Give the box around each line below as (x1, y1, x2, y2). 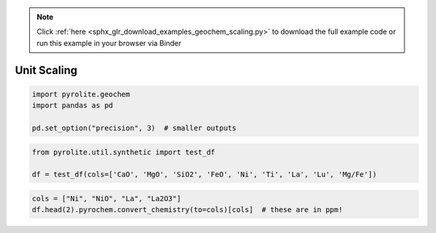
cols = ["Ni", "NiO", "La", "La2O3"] (31, 193, 182, 203)
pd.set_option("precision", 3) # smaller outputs (31, 123, 237, 132)
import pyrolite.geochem (31, 89, 131, 98)
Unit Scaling (15, 63, 78, 77)
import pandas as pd (31, 101, 113, 110)
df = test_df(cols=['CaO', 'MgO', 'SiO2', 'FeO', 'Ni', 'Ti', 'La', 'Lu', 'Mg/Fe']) (31, 170, 377, 179)
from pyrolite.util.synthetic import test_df (31, 148, 216, 156)
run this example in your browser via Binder (36, 38, 182, 48)
